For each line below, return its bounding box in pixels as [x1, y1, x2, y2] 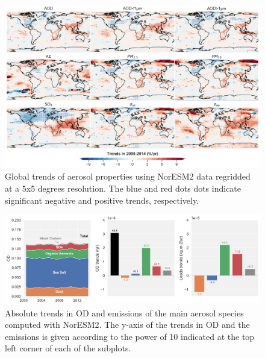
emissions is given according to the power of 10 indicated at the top [5, 330, 255, 342]
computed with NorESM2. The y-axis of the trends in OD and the [5, 318, 250, 331]
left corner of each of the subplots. [5, 342, 131, 354]
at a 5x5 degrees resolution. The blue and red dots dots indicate [5, 181, 242, 194]
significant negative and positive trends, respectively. [5, 193, 199, 206]
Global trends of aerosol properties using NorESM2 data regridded [5, 170, 251, 183]
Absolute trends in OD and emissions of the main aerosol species [5, 306, 244, 319]
